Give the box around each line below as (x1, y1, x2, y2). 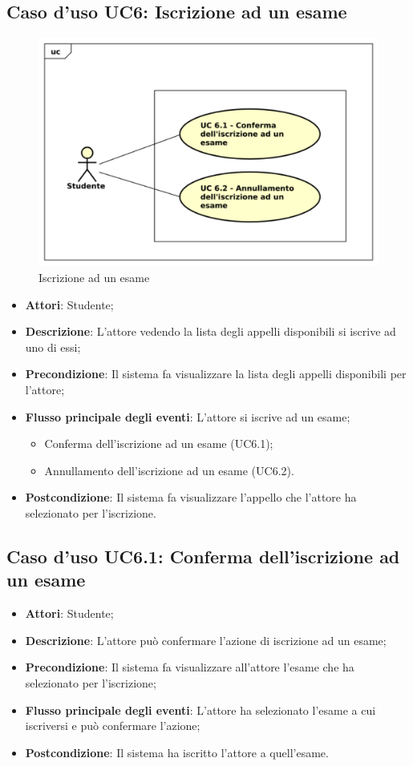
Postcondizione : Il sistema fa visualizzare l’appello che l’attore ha (25, 489, 357, 506)
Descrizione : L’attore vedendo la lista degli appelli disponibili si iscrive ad (25, 323, 396, 340)
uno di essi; (25, 338, 81, 355)
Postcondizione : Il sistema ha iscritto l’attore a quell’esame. (25, 744, 329, 760)
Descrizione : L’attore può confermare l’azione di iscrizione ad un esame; (25, 631, 387, 648)
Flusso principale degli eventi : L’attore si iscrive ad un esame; (25, 408, 350, 425)
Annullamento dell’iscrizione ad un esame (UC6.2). (44, 462, 294, 478)
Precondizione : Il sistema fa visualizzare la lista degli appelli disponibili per (25, 365, 407, 382)
